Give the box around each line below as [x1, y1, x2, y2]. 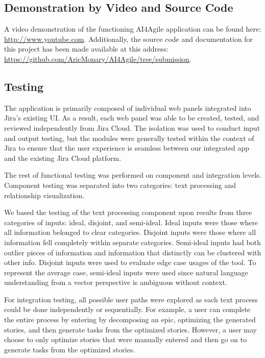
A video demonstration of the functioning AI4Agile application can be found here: [4, 23, 261, 34]
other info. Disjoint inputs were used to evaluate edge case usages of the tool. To [4, 257, 256, 268]
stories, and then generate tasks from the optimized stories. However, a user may [4, 324, 257, 335]
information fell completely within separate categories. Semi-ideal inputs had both [4, 236, 261, 247]
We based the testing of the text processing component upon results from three [4, 207, 252, 218]
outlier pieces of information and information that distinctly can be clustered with [4, 247, 261, 257]
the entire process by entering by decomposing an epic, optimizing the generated [4, 314, 256, 325]
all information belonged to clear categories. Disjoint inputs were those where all [4, 227, 256, 237]
